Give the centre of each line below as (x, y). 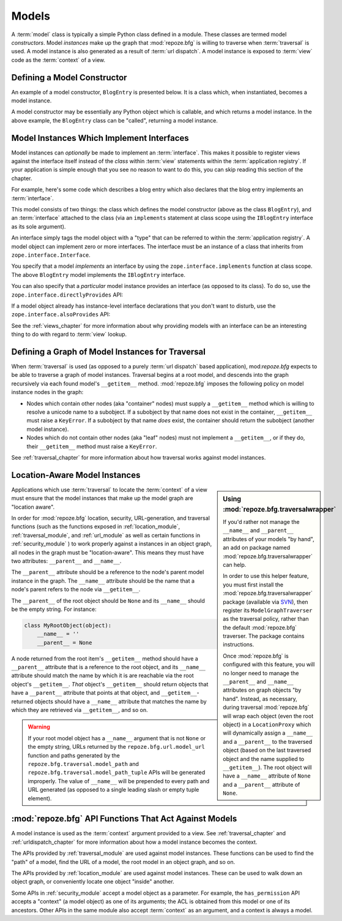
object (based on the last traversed (267, 750)
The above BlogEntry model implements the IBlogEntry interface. (99, 275)
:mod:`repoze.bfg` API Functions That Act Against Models (124, 819)
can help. (235, 564)
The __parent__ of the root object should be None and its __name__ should (108, 601)
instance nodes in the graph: (47, 392)
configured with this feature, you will (269, 664)
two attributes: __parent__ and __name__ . (66, 561)
